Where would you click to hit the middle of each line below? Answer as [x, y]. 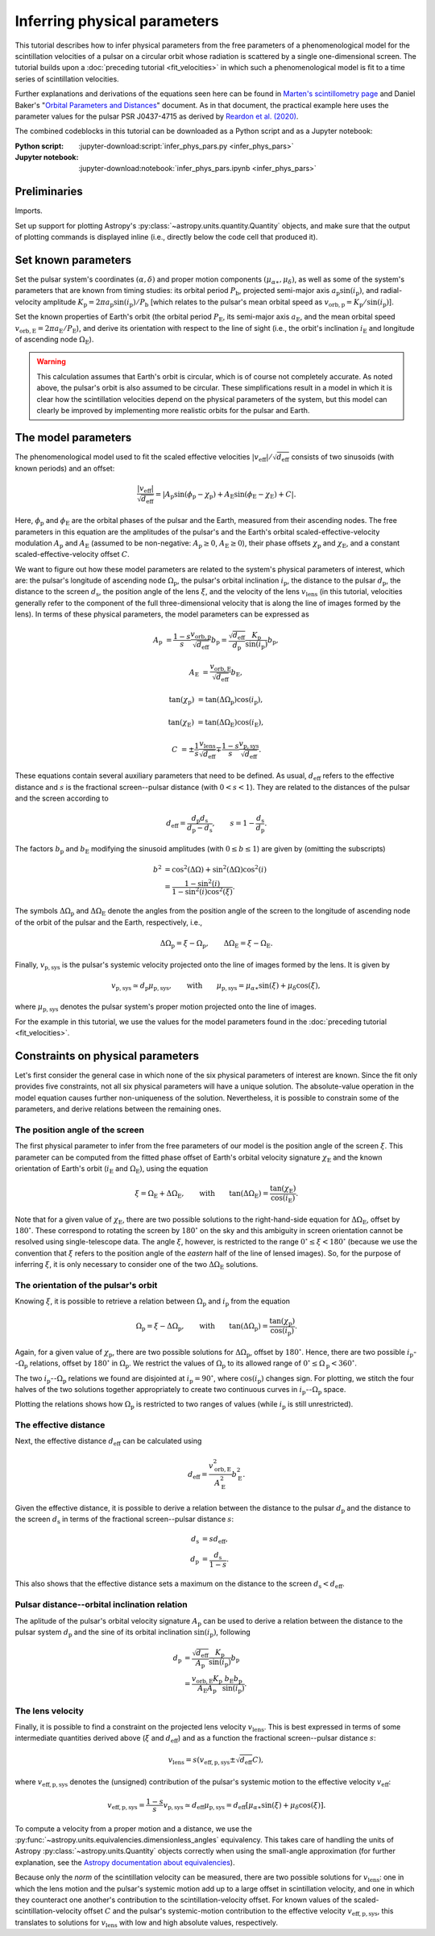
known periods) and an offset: [65, 469]
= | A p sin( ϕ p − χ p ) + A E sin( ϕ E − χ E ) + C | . [226, 495]
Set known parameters [73, 259]
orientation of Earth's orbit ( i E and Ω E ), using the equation [112, 1169]
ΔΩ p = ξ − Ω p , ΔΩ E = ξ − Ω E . [216, 944]
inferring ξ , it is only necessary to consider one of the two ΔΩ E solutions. [137, 1265]
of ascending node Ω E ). [54, 341]
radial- [391, 291]
